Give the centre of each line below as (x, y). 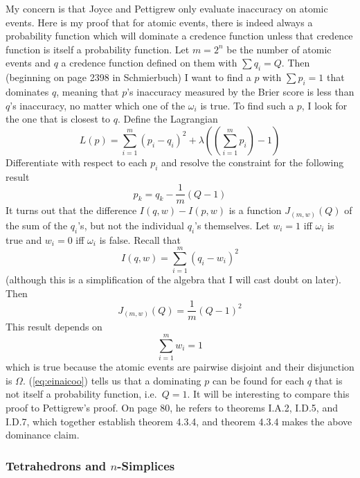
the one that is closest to (58, 119)
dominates (27, 91)
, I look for (324, 105)
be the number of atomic (279, 49)
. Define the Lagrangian (168, 119)
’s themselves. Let (232, 225)
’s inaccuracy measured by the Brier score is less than (241, 91)
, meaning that (88, 91)
